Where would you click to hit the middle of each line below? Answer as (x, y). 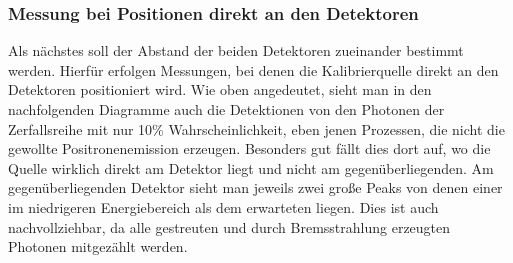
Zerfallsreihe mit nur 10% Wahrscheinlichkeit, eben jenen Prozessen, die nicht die (256, 128)
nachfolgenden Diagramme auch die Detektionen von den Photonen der (226, 109)
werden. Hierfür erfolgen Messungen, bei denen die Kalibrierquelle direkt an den (253, 69)
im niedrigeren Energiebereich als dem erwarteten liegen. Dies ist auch (223, 206)
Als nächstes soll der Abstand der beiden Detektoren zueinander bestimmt (236, 50)
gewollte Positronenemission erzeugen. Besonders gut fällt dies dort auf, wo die (249, 148)
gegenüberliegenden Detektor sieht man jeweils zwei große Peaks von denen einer (255, 187)
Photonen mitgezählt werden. (98, 246)
